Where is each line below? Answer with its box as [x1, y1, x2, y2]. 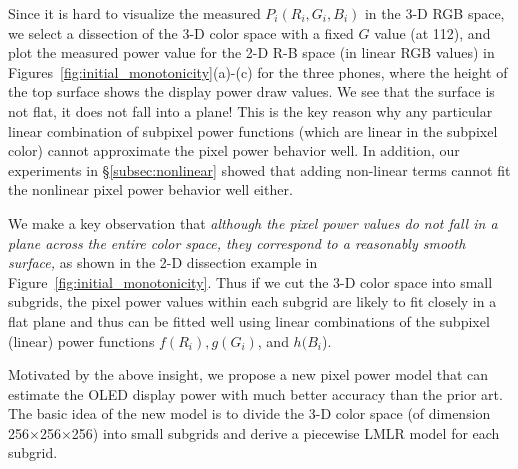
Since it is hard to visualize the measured [8, 3, 261, 23]
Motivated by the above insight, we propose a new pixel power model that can [8, 364, 489, 385]
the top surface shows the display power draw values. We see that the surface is [8, 81, 495, 102]
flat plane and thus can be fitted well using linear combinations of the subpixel [8, 310, 490, 331]
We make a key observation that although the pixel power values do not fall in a [8, 212, 498, 233]
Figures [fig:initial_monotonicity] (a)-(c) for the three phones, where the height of [8, 61, 508, 82]
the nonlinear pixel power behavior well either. [8, 179, 293, 200]
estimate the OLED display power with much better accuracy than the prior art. [8, 383, 503, 404]
